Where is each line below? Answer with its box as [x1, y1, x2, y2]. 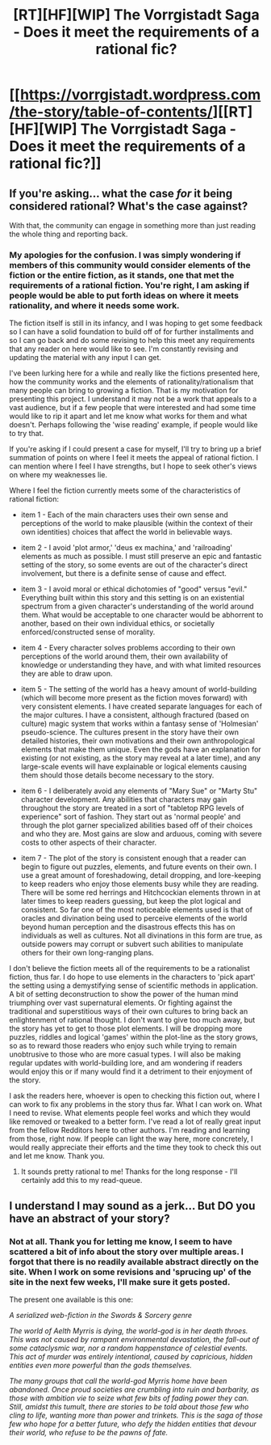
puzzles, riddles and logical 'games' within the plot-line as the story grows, [9, 1032, 259, 1042]
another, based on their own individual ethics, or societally [20, 619, 215, 629]
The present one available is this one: [9, 1295, 134, 1304]
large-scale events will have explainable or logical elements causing [20, 762, 247, 772]
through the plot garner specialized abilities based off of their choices [20, 820, 253, 830]
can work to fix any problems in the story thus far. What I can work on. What [9, 1100, 263, 1109]
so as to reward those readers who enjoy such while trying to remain [9, 1041, 237, 1051]
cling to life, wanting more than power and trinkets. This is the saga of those [9, 1410, 263, 1420]
